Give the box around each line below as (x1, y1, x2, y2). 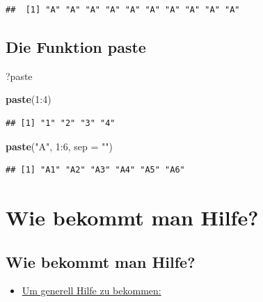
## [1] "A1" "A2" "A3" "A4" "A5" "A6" (6, 165, 185, 175)
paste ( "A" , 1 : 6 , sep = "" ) (6, 138, 113, 153)
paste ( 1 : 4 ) (6, 92, 51, 106)
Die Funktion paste (6, 35, 146, 57)
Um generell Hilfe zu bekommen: (22, 283, 161, 298)
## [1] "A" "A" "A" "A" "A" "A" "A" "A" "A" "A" (6, 5, 240, 15)
